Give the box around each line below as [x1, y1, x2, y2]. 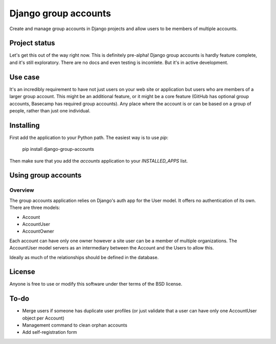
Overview [9, 187, 34, 194]
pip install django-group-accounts [22, 146, 95, 152]
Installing [9, 121, 40, 130]
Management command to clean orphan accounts [22, 322, 128, 328]
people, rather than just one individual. [9, 107, 90, 113]
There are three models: [9, 204, 60, 211]
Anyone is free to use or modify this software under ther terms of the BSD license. [9, 281, 182, 287]
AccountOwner [22, 228, 55, 235]
